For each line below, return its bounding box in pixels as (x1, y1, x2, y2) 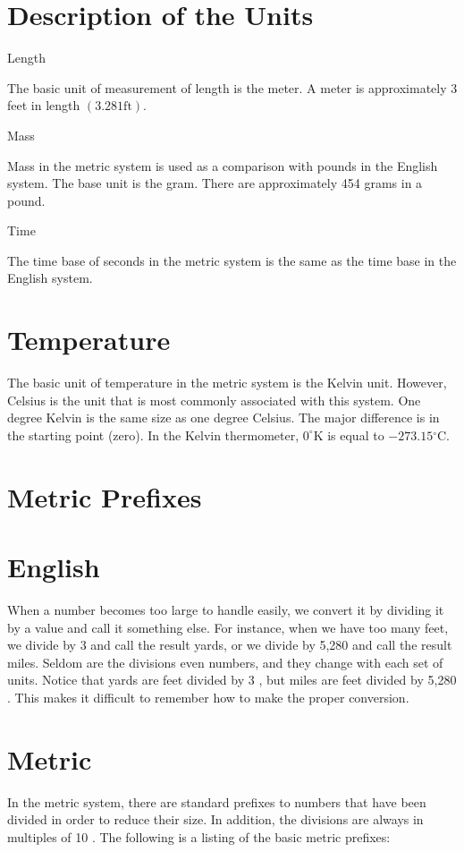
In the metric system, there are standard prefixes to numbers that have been (7, 792, 426, 811)
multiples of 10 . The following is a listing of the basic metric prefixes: (7, 827, 391, 846)
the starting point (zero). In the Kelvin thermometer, (7, 425, 299, 444)
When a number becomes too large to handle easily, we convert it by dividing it (7, 601, 444, 619)
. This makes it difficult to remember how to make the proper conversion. (7, 688, 409, 707)
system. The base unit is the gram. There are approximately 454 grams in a (7, 174, 423, 192)
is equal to (327, 425, 384, 444)
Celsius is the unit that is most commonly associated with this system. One (7, 390, 421, 409)
